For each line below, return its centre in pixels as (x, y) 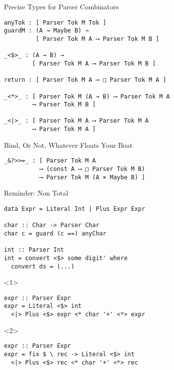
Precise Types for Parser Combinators (61, 6)
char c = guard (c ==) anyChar (55, 233)
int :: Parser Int (34, 250)
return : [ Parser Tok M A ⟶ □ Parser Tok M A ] (85, 80)
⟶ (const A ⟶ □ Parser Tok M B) (92, 169)
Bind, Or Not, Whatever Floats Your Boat (68, 145)
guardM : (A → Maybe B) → (46, 31)
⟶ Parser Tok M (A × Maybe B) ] (92, 177)
